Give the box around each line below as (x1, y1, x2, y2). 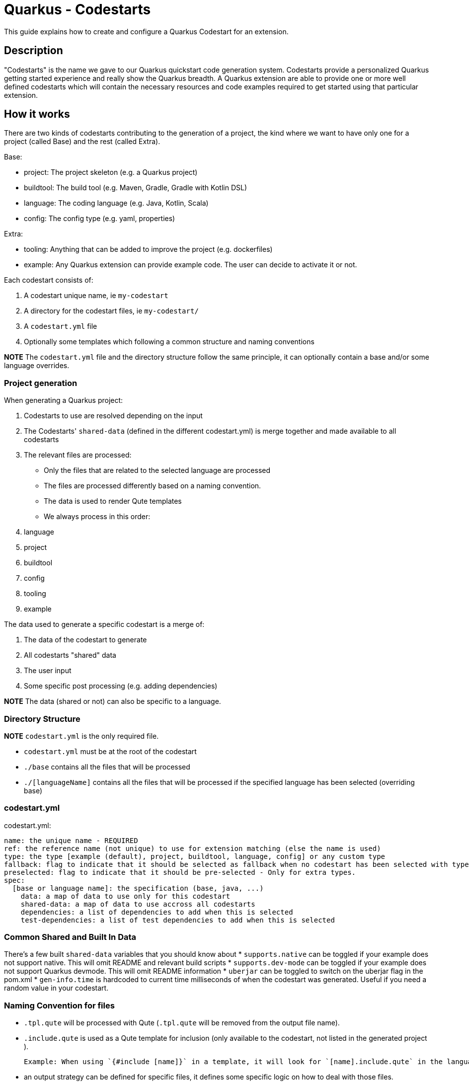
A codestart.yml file (24, 322, 97, 331)
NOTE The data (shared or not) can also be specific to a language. (4, 697, 221, 706)
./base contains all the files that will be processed (24, 762, 190, 771)
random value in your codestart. (4, 984, 109, 993)
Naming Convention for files (4, 1000, 115, 1010)
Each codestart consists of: (4, 276, 93, 285)
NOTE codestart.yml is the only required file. (4, 731, 159, 740)
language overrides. (4, 361, 70, 370)
